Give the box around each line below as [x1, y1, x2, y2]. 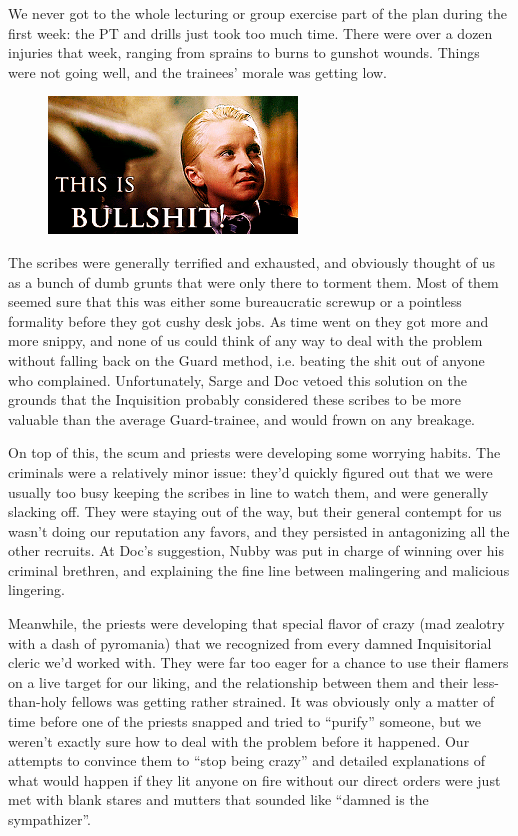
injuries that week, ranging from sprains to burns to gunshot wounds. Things [8, 42, 480, 63]
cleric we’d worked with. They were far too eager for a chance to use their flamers [8, 652, 509, 673]
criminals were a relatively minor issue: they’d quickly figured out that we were [8, 461, 493, 482]
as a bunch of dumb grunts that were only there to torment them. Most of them [8, 271, 499, 292]
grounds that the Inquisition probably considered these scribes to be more [8, 389, 461, 410]
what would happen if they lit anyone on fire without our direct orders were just [8, 769, 501, 790]
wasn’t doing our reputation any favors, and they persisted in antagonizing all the [8, 520, 510, 541]
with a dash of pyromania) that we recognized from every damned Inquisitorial [8, 632, 492, 653]
